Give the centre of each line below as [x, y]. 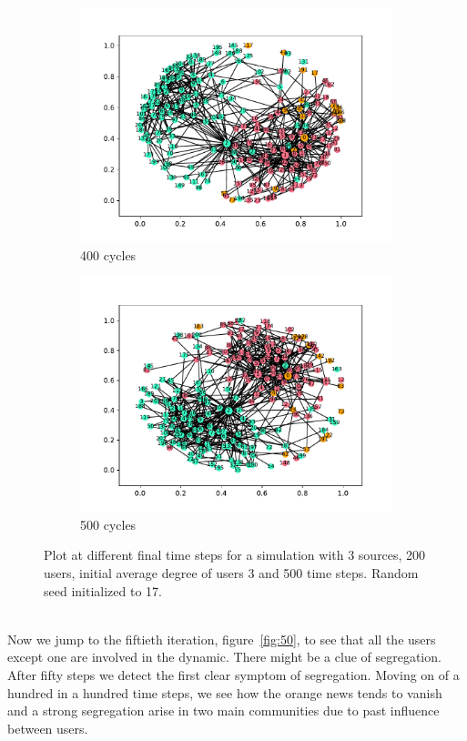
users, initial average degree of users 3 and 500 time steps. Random [231, 572]
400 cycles [108, 254]
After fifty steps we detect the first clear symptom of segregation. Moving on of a [233, 674]
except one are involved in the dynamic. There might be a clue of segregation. [224, 657]
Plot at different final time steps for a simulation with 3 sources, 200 [235, 555]
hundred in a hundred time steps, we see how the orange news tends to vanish [225, 692]
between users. [48, 728]
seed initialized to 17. [103, 590]
